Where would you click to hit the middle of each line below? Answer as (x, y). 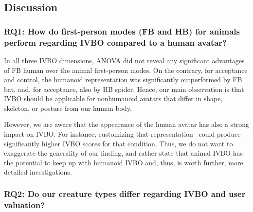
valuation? (25, 204)
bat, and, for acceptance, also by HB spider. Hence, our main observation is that (124, 89)
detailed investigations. (38, 172)
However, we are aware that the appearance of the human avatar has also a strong (127, 124)
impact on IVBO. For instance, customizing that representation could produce (122, 134)
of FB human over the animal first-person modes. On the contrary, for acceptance (126, 70)
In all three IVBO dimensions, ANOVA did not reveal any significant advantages (124, 60)
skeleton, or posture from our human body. (68, 108)
